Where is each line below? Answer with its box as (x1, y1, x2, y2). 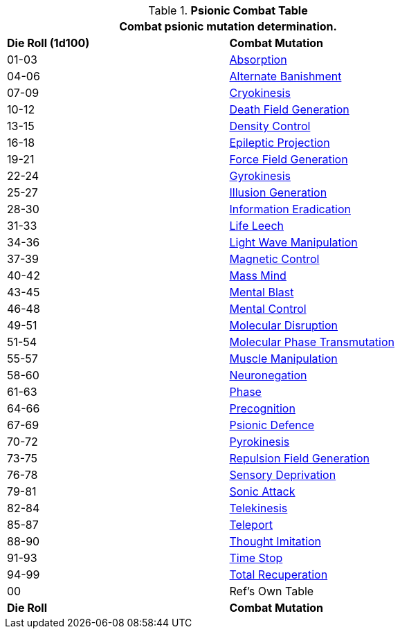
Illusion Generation (229, 185, 327, 199)
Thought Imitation (229, 534, 321, 548)
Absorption (229, 53, 287, 66)
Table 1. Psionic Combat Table (148, 3, 308, 17)
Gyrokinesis (229, 169, 291, 183)
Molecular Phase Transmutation (229, 335, 394, 349)
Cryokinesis (229, 86, 291, 100)
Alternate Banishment (229, 69, 342, 83)
